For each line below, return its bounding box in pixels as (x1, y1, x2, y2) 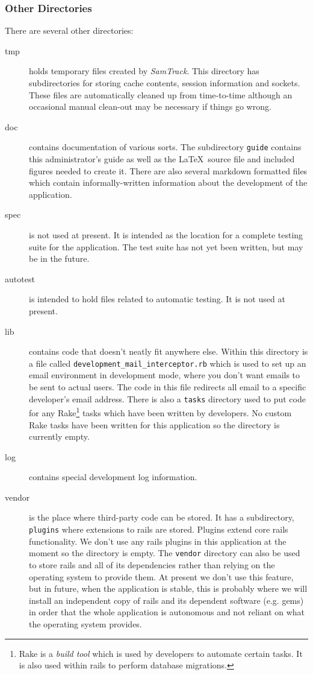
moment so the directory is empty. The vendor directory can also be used (29, 547, 300, 559)
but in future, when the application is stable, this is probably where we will (29, 582, 308, 595)
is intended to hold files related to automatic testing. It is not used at (29, 293, 285, 305)
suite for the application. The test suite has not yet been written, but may (29, 240, 303, 253)
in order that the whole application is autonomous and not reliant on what (29, 606, 305, 618)
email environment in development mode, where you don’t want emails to (29, 369, 300, 381)
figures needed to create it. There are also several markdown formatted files (29, 164, 308, 177)
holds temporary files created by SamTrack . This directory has (29, 65, 259, 77)
